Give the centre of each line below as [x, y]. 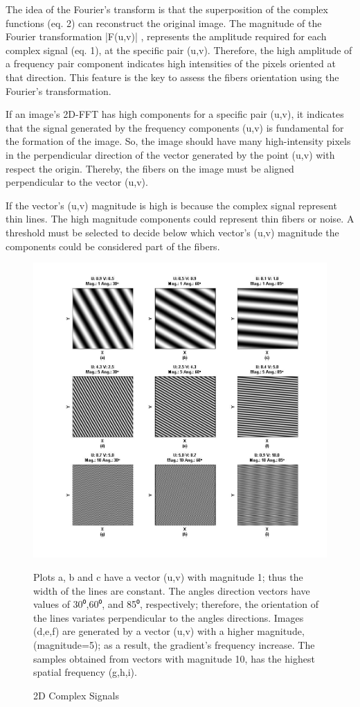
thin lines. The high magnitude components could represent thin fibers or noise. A [180, 219]
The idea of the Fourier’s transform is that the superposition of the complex [167, 9]
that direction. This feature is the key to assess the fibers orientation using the [172, 77]
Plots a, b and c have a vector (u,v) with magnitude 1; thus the [168, 577]
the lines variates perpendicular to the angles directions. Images [169, 617]
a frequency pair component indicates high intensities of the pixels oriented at [171, 63]
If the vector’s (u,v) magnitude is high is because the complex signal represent [171, 205]
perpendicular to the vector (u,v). [77, 182]
